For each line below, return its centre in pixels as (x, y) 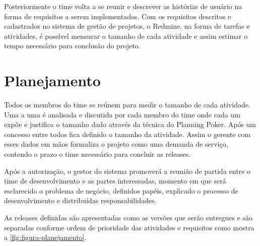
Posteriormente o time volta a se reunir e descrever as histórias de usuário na (123, 6)
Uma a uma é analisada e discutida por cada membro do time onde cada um (122, 114)
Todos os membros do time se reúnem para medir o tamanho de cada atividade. (127, 105)
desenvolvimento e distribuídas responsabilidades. (80, 200)
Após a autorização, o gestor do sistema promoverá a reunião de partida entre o (127, 171)
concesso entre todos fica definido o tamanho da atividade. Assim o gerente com (127, 134)
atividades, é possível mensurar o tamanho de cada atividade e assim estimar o (126, 36)
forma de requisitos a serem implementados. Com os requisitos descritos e (118, 16)
